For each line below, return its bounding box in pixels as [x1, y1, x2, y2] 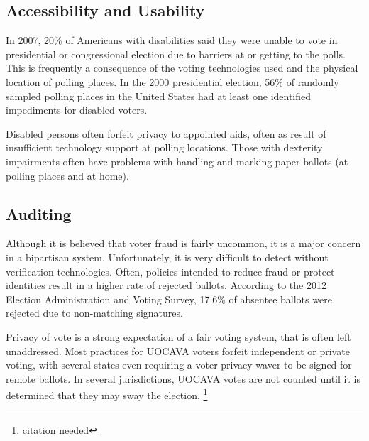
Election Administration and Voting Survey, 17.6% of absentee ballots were [6, 291, 332, 306]
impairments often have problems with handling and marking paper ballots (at [6, 153, 348, 168]
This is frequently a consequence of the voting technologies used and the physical [6, 60, 358, 75]
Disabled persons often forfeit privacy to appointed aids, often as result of [6, 126, 326, 141]
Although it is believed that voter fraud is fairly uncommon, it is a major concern [6, 236, 361, 251]
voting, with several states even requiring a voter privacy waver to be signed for [6, 357, 352, 372]
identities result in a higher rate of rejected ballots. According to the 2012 [6, 278, 326, 293]
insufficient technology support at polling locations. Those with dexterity [6, 140, 323, 155]
